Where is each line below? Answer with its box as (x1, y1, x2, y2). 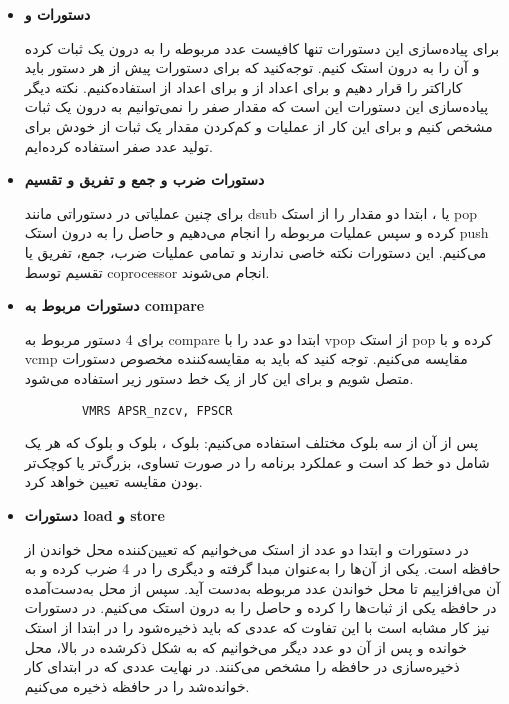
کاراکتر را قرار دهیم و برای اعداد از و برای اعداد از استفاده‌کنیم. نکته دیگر (24, 76, 463, 97)
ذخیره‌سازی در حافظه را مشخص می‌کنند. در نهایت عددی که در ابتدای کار (24, 656, 460, 677)
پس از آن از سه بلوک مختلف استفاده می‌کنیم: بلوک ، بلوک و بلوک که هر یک (24, 432, 479, 453)
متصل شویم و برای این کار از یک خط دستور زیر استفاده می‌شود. (24, 367, 414, 388)
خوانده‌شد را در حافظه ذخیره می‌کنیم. (24, 675, 250, 696)
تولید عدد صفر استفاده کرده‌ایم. (24, 135, 213, 156)
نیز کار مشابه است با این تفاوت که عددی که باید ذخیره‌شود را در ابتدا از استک (24, 616, 490, 637)
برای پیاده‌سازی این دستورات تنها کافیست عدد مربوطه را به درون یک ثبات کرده (24, 37, 500, 58)
